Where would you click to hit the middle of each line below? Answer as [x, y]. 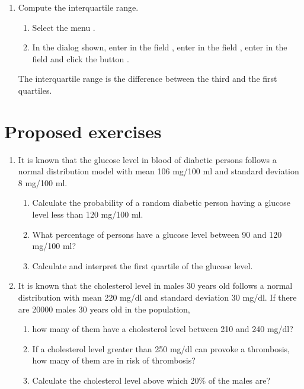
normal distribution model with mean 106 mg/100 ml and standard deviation [159, 171]
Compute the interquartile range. [78, 7]
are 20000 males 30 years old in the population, [104, 309]
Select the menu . [64, 27]
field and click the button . [81, 58]
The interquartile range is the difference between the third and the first [148, 79]
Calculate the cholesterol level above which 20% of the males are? [151, 380]
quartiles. [35, 90]
